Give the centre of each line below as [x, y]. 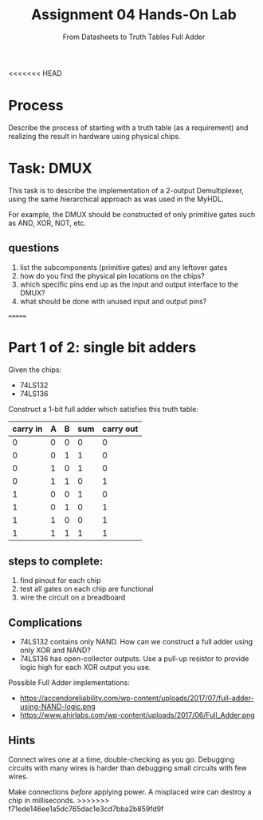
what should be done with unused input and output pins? [113, 301]
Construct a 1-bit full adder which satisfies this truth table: [104, 409]
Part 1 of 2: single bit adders [102, 347]
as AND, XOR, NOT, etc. [47, 223]
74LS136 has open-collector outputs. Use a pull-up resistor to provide [134, 659]
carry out [120, 429]
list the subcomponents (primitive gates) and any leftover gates [124, 267]
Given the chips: [35, 370]
